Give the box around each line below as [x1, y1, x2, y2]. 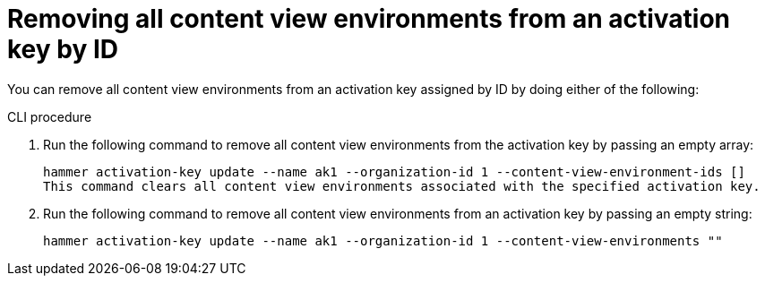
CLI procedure [7, 108, 92, 124]
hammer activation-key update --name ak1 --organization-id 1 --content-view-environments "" [43, 233, 723, 248]
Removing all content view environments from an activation [7, 4, 730, 34]
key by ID [7, 34, 118, 64]
